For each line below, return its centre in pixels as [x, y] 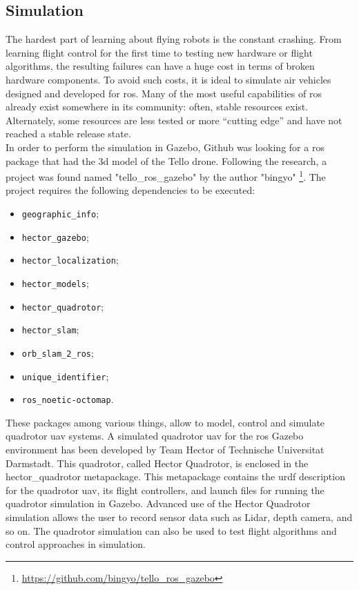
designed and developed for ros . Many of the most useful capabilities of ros [164, 93]
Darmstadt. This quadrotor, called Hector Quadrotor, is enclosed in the [157, 463]
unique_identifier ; [65, 376]
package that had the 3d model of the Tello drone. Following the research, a [166, 160]
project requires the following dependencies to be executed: [130, 190]
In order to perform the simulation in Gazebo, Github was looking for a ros [165, 147]
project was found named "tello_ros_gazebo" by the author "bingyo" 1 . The [166, 176]
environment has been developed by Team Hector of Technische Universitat [165, 450]
